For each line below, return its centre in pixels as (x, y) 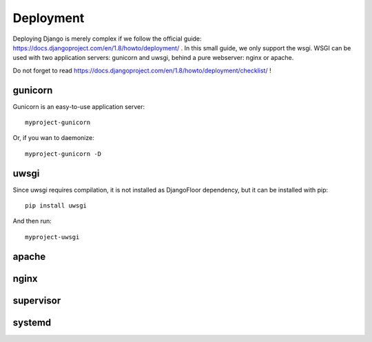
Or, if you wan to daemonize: (53, 138)
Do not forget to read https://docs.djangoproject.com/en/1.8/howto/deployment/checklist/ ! (142, 70)
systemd (32, 322)
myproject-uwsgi (52, 237)
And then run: (32, 221)
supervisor (37, 300)
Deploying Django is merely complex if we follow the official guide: (107, 39)
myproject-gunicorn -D (63, 154)
